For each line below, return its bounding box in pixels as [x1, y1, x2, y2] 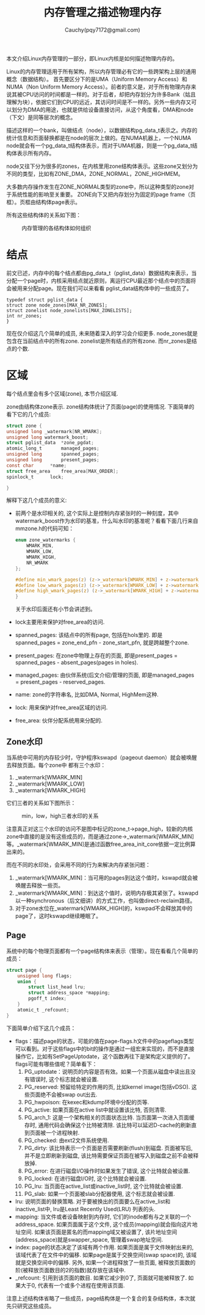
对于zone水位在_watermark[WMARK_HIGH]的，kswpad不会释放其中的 [15, 905, 193, 912]
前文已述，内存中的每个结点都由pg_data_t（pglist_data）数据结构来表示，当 [6, 269, 197, 277]
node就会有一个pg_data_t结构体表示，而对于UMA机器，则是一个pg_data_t [6, 142, 193, 149]
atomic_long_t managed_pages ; [6, 445, 99, 452]
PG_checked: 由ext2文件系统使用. [24, 1137, 109, 1144]
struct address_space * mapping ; [28, 990, 111, 996]
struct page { [6, 967, 43, 973]
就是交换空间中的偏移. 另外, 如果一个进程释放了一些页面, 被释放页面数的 [15, 1259, 196, 1266]
